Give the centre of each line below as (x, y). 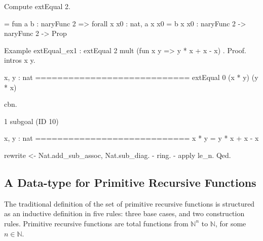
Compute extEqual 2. (37, 6)
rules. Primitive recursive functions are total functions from (96, 223)
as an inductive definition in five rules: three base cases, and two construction (124, 213)
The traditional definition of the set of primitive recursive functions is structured (129, 203)
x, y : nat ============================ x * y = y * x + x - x (131, 138)
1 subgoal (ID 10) (31, 121)
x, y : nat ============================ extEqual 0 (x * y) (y (131, 77)
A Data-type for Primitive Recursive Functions (130, 182)
